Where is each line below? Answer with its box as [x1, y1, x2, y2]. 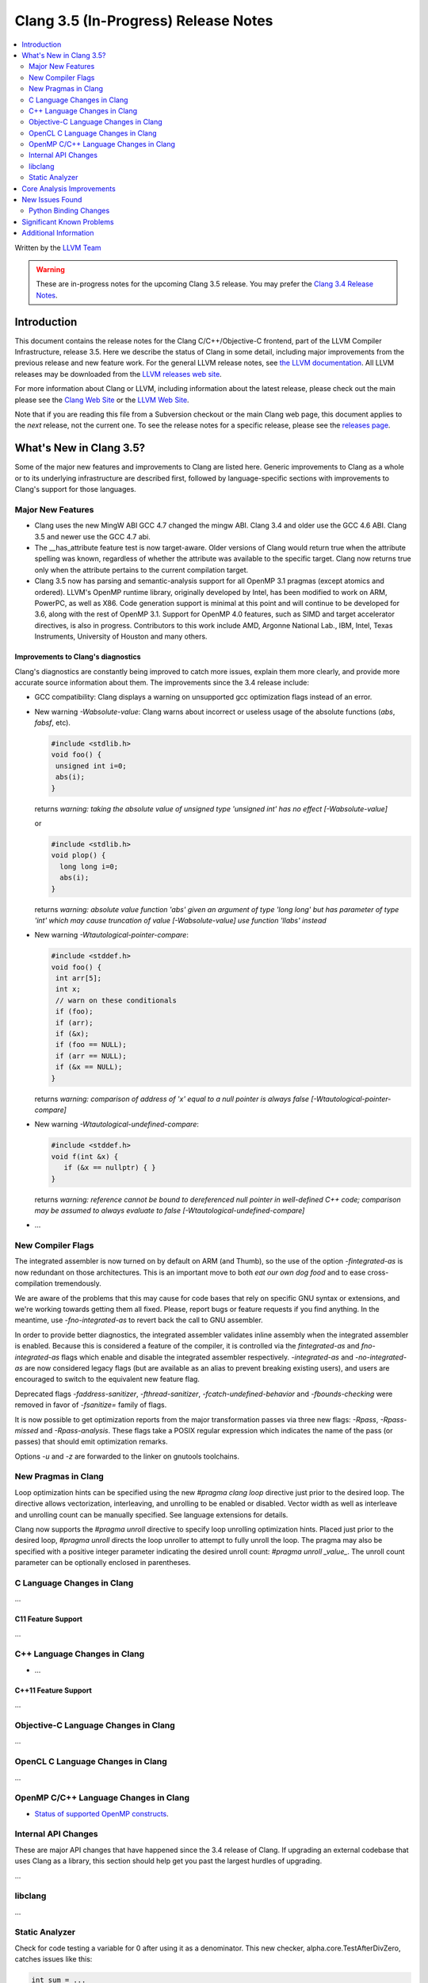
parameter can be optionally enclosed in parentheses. [14, 1558, 191, 1567]
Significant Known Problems [21, 217, 114, 226]
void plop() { [51, 851, 106, 860]
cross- [367, 1268, 389, 1277]
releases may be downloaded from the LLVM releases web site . [14, 369, 222, 378]
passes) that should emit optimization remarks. [14, 1436, 168, 1447]
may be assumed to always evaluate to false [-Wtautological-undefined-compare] [34, 1206, 305, 1215]
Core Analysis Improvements [21, 183, 117, 194]
